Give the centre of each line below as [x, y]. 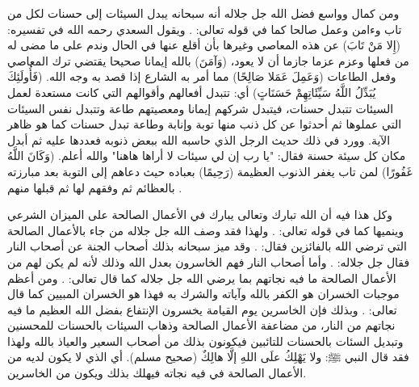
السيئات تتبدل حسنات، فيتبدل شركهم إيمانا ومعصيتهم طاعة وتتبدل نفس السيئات [201, 108]
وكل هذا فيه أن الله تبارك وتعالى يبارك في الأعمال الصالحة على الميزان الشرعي [200, 215]
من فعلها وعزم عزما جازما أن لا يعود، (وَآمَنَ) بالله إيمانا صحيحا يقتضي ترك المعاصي [208, 60]
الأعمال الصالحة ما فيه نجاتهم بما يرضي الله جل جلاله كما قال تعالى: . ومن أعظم [202, 278]
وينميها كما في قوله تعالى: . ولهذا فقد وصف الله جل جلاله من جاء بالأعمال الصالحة [205, 230]
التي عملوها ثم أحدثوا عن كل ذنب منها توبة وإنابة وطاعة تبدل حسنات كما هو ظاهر [205, 124]
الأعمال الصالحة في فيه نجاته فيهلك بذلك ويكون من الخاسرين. [157, 373]
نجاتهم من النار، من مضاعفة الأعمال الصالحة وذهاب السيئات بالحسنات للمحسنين [201, 325]
